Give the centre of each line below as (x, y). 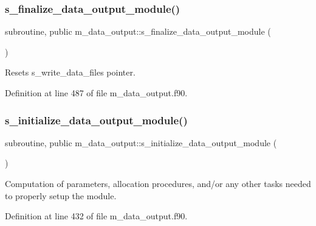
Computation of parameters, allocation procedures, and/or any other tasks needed (158, 183)
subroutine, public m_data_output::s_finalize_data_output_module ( (138, 31)
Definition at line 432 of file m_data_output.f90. (96, 216)
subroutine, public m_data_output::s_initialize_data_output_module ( (141, 142)
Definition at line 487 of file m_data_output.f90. (96, 93)
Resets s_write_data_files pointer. (70, 72)
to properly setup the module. (61, 195)
